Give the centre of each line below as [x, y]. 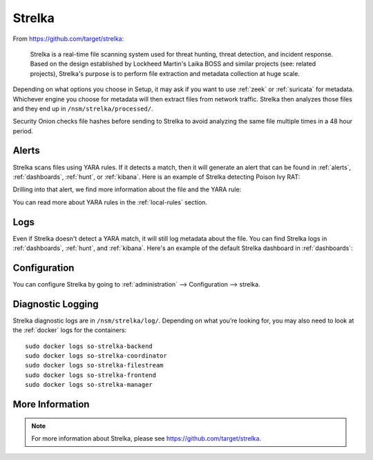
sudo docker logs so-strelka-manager [89, 385]
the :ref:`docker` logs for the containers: [70, 330]
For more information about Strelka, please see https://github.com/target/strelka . [146, 438]
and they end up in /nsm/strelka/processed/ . [83, 108]
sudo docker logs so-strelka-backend [89, 346]
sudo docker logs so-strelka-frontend [91, 375]
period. [23, 131]
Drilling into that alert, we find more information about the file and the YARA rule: [127, 189]
